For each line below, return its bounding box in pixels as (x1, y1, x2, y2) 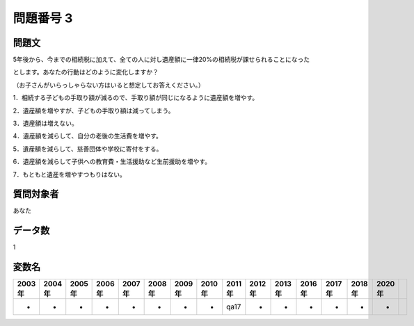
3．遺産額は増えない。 (13, 119, 78, 128)
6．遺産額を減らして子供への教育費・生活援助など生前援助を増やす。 (13, 157, 212, 166)
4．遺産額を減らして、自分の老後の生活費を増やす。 (13, 132, 163, 140)
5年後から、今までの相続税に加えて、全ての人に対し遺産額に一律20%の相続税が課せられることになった (13, 56, 310, 64)
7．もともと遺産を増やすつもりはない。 (13, 170, 127, 179)
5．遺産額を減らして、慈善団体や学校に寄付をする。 (13, 145, 163, 153)
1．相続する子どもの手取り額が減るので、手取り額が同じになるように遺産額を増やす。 (13, 94, 259, 102)
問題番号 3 (13, 10, 73, 26)
